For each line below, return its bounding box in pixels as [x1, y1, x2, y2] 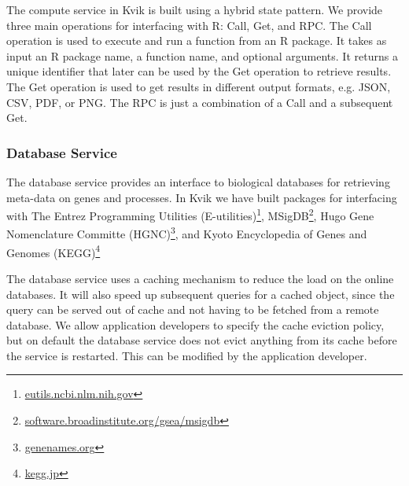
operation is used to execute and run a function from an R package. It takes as [6, 32, 387, 49]
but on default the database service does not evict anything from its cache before [6, 332, 397, 348]
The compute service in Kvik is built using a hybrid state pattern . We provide [6, 2, 383, 17]
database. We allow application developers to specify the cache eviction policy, [6, 316, 385, 333]
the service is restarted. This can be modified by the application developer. [6, 347, 367, 363]
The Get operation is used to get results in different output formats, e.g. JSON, [6, 78, 391, 94]
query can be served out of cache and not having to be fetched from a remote [6, 301, 379, 318]
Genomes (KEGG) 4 [6, 241, 101, 260]
